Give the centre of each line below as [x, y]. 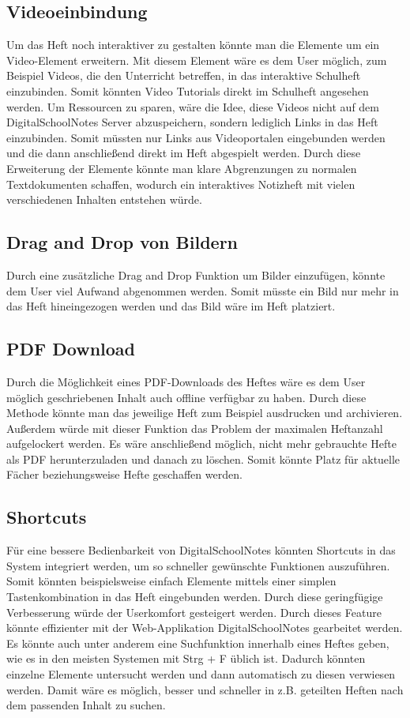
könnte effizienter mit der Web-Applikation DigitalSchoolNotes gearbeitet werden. [205, 628]
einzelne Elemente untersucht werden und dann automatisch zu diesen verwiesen [201, 674]
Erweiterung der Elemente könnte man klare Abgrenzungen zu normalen [182, 168]
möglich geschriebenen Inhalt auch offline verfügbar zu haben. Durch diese [186, 397]
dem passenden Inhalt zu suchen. [86, 705]
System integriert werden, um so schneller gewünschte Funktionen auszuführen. [198, 565]
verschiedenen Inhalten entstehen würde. [104, 199]
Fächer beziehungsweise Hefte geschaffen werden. [124, 474]
